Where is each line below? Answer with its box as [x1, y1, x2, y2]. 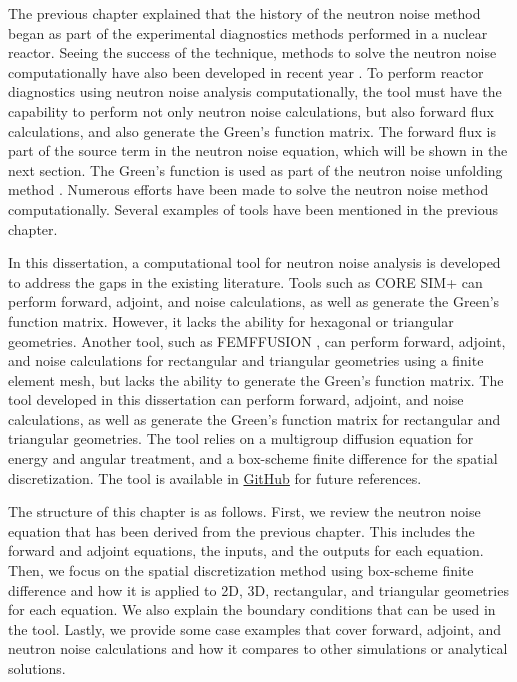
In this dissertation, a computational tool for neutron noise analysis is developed [8, 252, 501, 273]
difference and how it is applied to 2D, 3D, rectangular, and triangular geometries [8, 579, 509, 600]
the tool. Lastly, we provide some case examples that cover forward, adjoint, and [8, 618, 501, 639]
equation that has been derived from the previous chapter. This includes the [8, 520, 475, 541]
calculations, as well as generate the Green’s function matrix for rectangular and [8, 408, 501, 429]
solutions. [8, 658, 66, 678]
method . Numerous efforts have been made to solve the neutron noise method [8, 179, 489, 200]
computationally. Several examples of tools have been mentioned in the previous [8, 198, 498, 219]
